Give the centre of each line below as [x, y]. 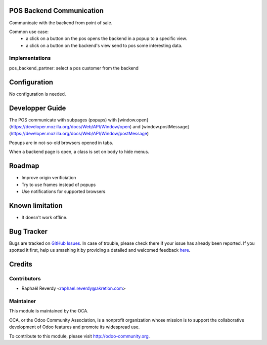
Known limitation [36, 206]
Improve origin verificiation [49, 178]
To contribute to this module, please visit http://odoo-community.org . [80, 336]
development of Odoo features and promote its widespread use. [74, 327]
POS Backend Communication [56, 11]
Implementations [30, 58]
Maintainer [22, 301]
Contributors [25, 278]
